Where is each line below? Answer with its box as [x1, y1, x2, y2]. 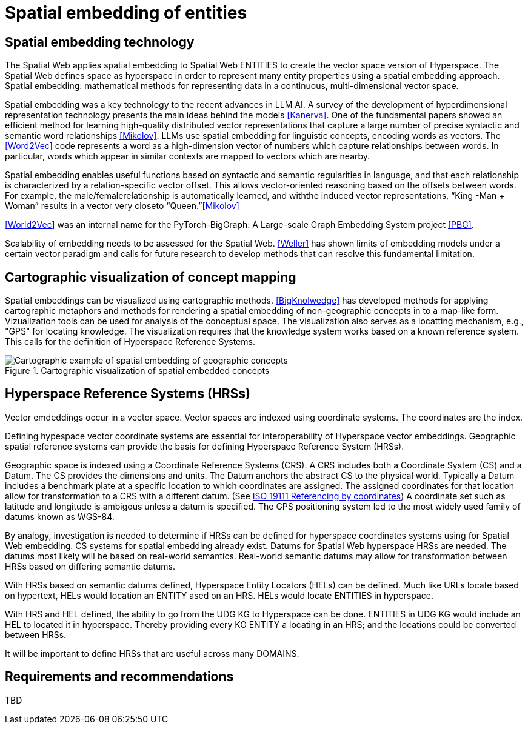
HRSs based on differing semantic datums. [5, 561, 175, 571]
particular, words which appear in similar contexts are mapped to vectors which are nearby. [5, 151, 370, 162]
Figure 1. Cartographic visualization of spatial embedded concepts [5, 365, 270, 376]
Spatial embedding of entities [5, 2, 247, 23]
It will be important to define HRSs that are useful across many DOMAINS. [5, 648, 299, 659]
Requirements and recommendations [5, 669, 234, 685]
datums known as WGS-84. [5, 511, 115, 522]
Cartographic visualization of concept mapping [5, 269, 296, 285]
